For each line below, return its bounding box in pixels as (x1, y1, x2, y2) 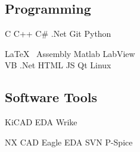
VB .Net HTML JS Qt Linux (5, 59, 111, 71)
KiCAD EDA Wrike (5, 115, 77, 128)
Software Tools (5, 88, 98, 106)
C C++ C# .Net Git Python (5, 27, 111, 39)
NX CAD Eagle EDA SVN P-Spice (5, 135, 133, 148)
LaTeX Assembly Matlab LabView (5, 47, 135, 59)
